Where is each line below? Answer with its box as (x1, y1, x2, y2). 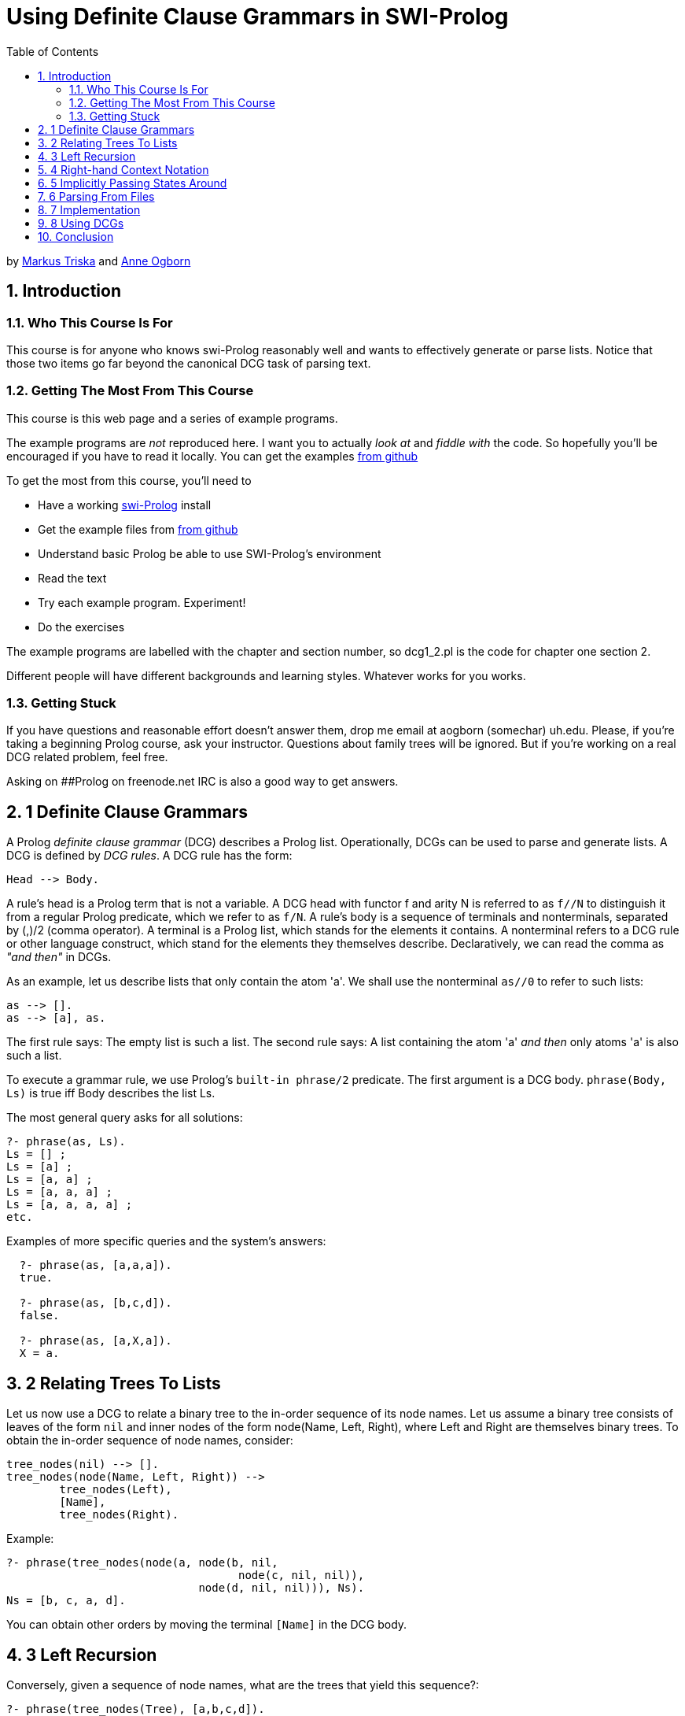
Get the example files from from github (38, 522, 238, 536)
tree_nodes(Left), (59, 1483, 172, 1496)
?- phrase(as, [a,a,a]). (19, 1259, 172, 1272)
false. (19, 1309, 60, 1322)
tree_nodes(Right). (59, 1508, 179, 1522)
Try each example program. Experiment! (38, 595, 246, 609)
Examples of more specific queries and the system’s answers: (6, 1234, 326, 1248)
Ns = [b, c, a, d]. (6, 1594, 126, 1607)
